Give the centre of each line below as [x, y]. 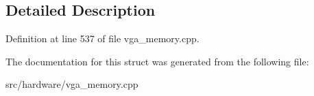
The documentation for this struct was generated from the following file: [157, 61]
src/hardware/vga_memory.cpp [72, 84]
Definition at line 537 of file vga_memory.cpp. [102, 38]
